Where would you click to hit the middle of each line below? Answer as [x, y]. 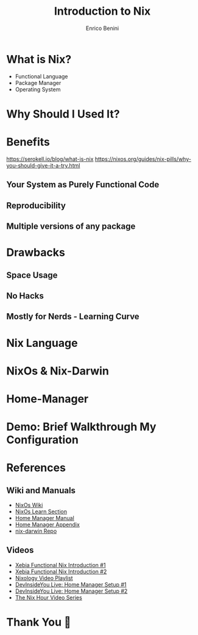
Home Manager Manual [44, 518]
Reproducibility [36, 205]
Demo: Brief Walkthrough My [81, 427]
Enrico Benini [102, 28]
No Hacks [25, 296]
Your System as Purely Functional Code [83, 185]
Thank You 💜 [39, 622]
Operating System [38, 89]
